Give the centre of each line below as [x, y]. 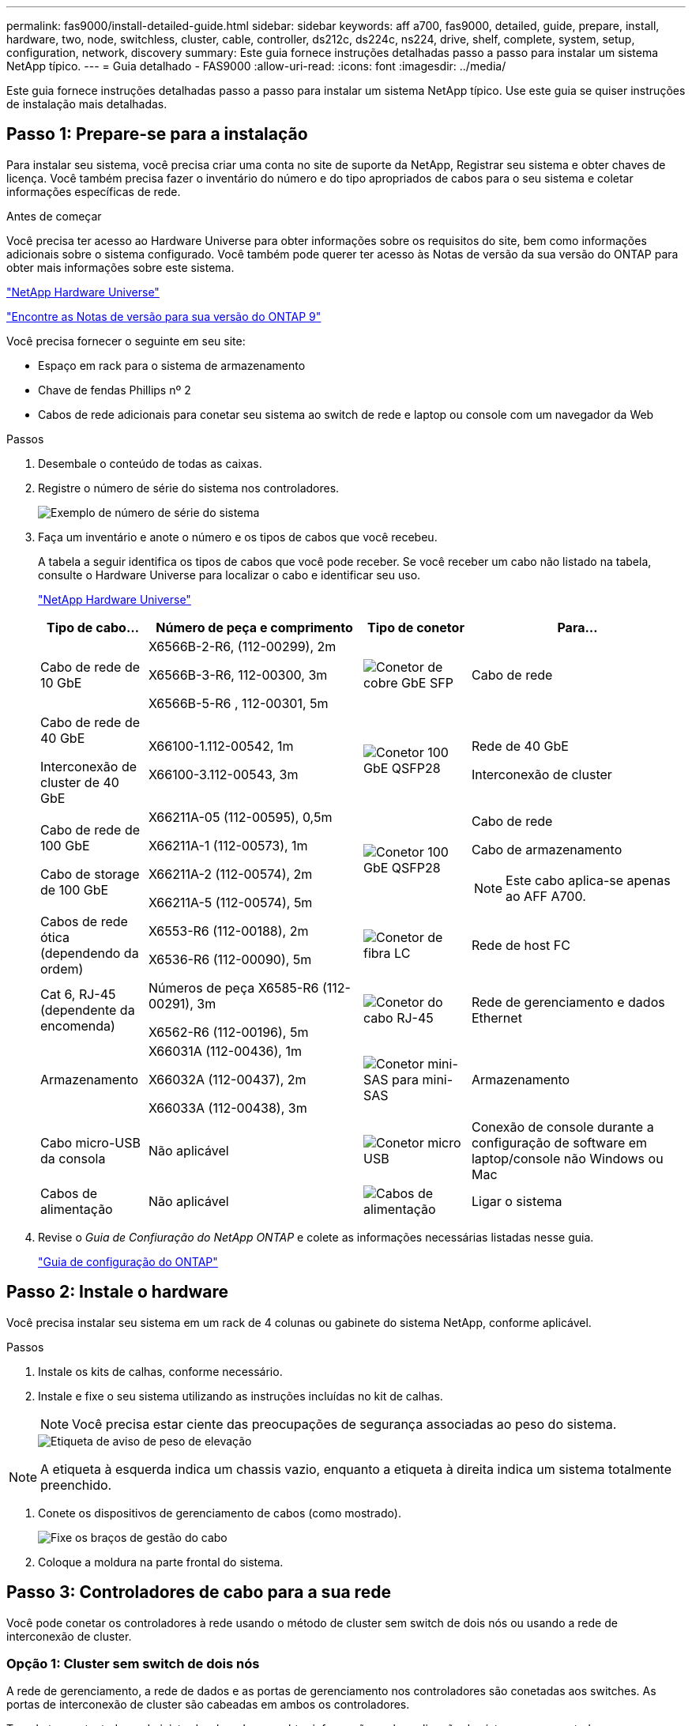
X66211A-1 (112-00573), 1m [228, 845]
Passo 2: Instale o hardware [117, 1292]
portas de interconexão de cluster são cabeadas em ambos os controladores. [208, 1705]
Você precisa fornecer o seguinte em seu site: [126, 341]
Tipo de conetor [416, 627]
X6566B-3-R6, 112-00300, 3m [238, 675]
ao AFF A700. [546, 896]
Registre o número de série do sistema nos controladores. [189, 488]
